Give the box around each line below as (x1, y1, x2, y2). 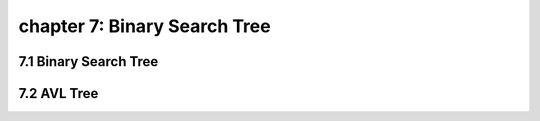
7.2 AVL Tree (18, 85, 99, 102)
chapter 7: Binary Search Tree (18, 15, 271, 37)
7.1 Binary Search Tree (18, 53, 159, 70)
